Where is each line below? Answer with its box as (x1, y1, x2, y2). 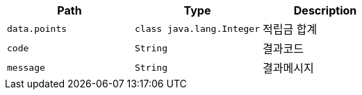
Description (293, 3, 357, 17)
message (7, 62, 45, 73)
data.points (7, 23, 67, 34)
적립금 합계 (263, 22, 318, 36)
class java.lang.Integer (135, 23, 261, 34)
